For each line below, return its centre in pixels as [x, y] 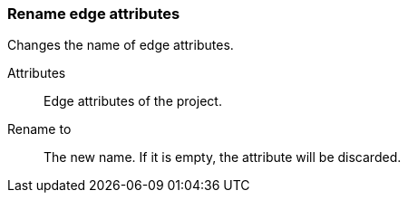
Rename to [39, 129]
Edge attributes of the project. [133, 101]
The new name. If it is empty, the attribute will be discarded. [223, 157]
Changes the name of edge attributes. [121, 45]
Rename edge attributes [94, 14]
